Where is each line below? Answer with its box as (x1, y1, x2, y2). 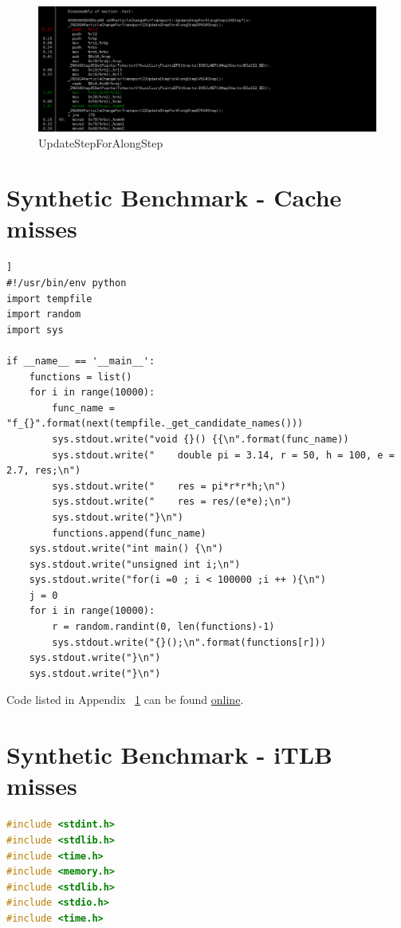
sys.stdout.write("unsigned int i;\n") (29, 558, 241, 570)
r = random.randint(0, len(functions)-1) (52, 621, 275, 633)
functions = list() (29, 371, 132, 383)
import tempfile (6, 293, 92, 305)
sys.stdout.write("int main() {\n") (29, 543, 224, 555)
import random (6, 309, 81, 320)
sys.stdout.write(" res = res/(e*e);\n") (52, 496, 292, 508)
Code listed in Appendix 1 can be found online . (6, 691, 244, 708)
